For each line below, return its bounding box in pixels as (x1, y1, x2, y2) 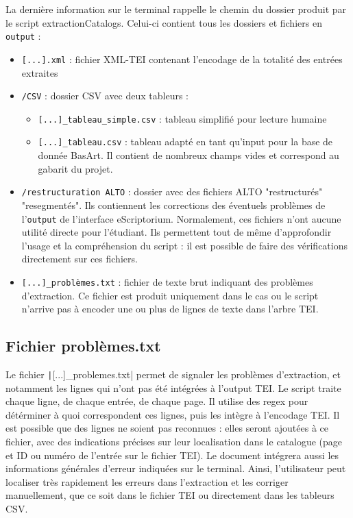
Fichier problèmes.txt (5, 335, 161, 356)
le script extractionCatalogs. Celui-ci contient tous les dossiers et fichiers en (5, 15, 322, 29)
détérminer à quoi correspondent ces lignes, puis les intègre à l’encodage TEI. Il (5, 407, 340, 421)
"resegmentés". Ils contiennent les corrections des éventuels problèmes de (21, 197, 326, 212)
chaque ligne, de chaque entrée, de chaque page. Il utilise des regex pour (5, 394, 308, 408)
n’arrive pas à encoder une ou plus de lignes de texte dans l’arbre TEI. (21, 301, 319, 316)
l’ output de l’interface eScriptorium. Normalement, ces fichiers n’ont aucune (21, 211, 341, 225)
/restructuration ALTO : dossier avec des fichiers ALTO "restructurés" (21, 184, 323, 199)
